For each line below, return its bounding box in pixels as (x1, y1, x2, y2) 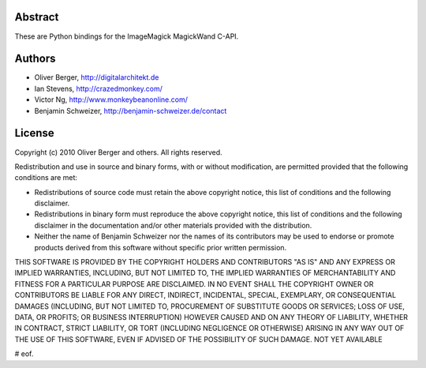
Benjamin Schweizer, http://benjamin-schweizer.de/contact (34, 106, 227, 115)
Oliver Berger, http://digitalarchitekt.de (34, 73, 159, 82)
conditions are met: (14, 173, 78, 182)
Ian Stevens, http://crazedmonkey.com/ (34, 84, 163, 93)
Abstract (14, 10, 59, 24)
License (14, 126, 54, 140)
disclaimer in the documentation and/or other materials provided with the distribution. (34, 220, 312, 230)
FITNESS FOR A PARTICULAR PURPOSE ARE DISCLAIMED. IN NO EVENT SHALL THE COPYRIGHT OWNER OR (14, 279, 374, 288)
